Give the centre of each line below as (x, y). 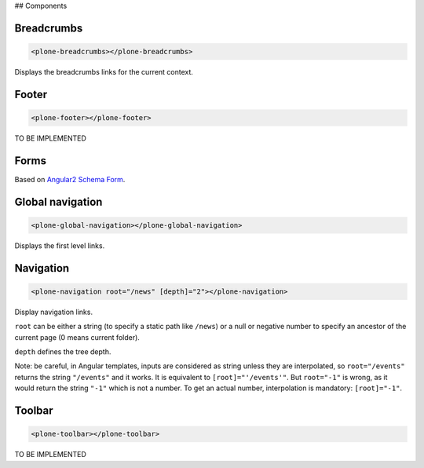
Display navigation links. (54, 312)
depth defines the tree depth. (63, 352)
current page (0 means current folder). (77, 337)
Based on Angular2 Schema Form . (70, 179)
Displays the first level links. (60, 245)
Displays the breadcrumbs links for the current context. (104, 71)
